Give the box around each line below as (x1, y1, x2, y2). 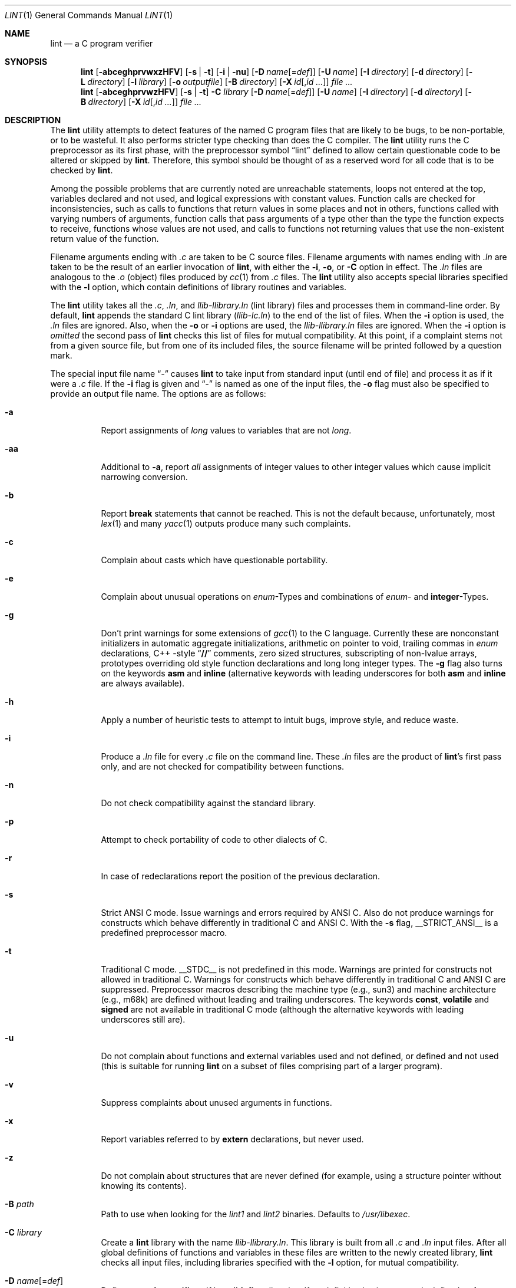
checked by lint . (50, 165, 113, 175)
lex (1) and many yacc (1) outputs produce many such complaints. (101, 518, 351, 528)
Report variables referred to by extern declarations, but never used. (101, 1134, 364, 1144)
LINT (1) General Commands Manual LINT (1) (5, 10, 173, 20)
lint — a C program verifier (50, 38, 153, 48)
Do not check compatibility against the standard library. (101, 798, 316, 808)
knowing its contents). (101, 1181, 187, 1191)
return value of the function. (50, 234, 159, 244)
